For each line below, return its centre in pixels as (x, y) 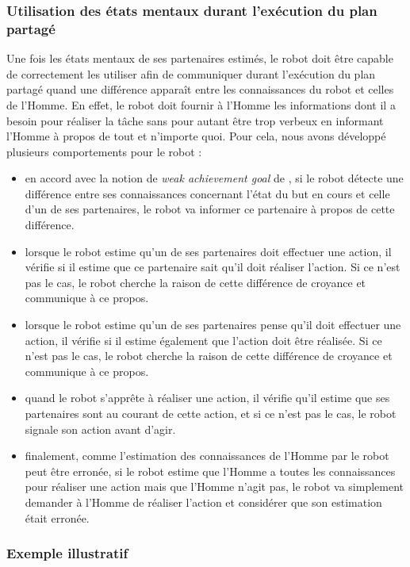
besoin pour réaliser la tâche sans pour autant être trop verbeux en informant (195, 120)
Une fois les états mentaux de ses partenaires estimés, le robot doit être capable (200, 58)
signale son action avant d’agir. (100, 429)
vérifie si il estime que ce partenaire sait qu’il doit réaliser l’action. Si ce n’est (213, 267)
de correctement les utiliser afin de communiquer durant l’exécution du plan (191, 73)
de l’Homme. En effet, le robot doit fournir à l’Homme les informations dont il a (201, 104)
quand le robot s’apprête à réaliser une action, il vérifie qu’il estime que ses (207, 398)
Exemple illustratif (67, 553)
